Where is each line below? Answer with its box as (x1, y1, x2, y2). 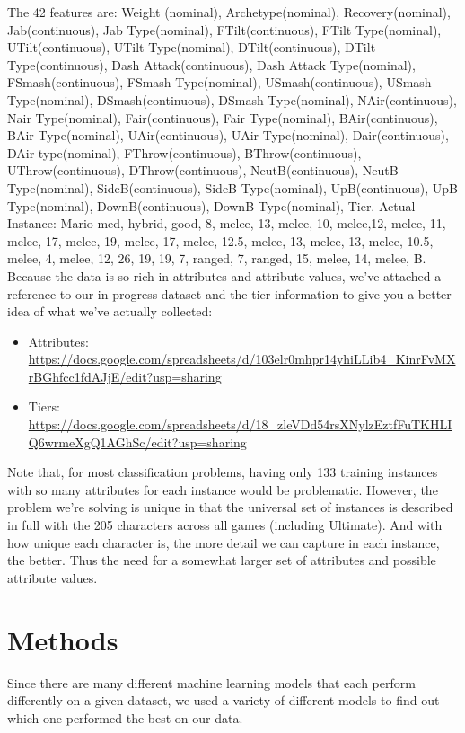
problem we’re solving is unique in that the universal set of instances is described (7, 498, 453, 517)
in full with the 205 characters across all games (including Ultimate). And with (7, 516, 443, 534)
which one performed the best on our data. (7, 708, 243, 727)
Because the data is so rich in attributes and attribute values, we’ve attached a (7, 266, 442, 285)
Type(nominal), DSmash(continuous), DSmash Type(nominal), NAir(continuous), (7, 90, 457, 109)
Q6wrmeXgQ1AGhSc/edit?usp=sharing (28, 432, 247, 451)
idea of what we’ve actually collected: (7, 302, 213, 321)
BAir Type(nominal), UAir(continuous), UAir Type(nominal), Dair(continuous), (7, 126, 449, 145)
